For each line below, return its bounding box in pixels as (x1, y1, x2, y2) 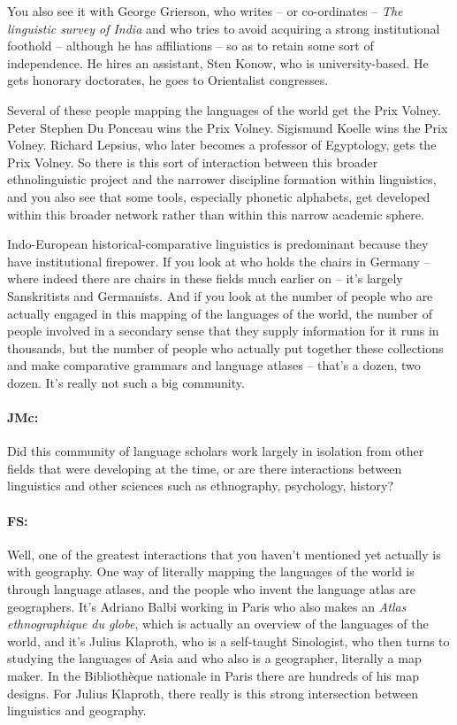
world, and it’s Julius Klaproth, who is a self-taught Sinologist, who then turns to (7, 631, 450, 650)
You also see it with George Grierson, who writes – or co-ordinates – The (7, 2, 403, 19)
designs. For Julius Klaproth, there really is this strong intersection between (7, 683, 419, 702)
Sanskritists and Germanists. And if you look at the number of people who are (7, 286, 433, 305)
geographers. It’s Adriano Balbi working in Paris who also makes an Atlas (7, 597, 407, 615)
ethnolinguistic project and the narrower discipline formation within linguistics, (7, 170, 437, 189)
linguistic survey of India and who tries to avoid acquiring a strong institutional (7, 19, 440, 37)
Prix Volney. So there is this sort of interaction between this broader (7, 152, 378, 171)
